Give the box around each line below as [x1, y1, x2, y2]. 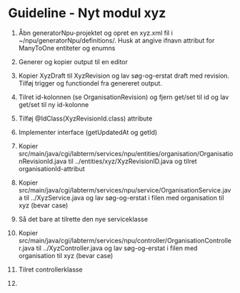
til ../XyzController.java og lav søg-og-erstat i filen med [36, 244, 198, 252]
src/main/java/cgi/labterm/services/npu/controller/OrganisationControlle [18, 236, 231, 245]
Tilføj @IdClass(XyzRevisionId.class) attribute [18, 114, 153, 123]
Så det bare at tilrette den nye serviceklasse [18, 215, 149, 223]
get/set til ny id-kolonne [18, 100, 89, 108]
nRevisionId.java [18, 157, 67, 165]
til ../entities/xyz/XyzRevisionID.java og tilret [68, 157, 197, 165]
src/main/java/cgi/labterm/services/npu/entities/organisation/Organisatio [18, 149, 234, 158]
